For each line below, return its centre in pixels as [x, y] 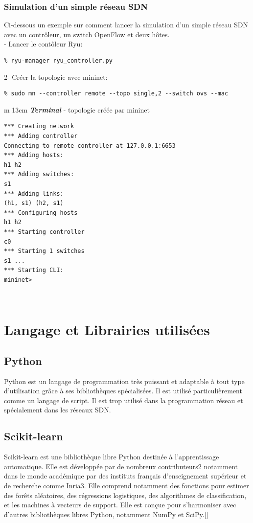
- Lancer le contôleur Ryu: [43, 44]
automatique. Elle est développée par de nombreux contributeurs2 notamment [121, 466]
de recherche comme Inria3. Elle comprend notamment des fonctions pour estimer [126, 485]
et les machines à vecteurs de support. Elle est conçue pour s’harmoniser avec [120, 505]
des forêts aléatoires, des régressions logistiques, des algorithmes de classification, [125, 495]
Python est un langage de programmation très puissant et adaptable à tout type [124, 381]
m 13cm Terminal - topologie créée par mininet [77, 109]
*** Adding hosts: [34, 155]
